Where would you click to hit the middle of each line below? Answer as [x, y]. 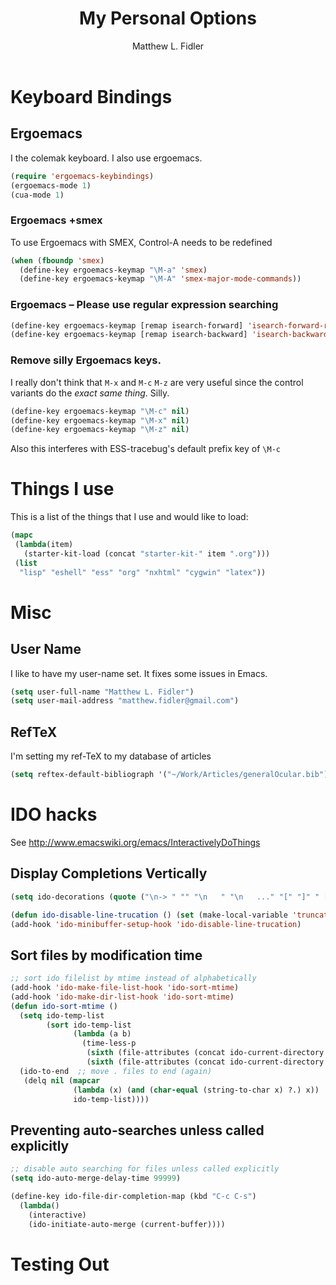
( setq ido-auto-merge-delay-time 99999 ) [96, 1178]
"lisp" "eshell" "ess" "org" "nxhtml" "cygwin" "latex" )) [143, 572]
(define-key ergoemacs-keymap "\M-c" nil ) [100, 411]
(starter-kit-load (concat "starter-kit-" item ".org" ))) [147, 553]
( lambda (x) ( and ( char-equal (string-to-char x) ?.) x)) [196, 1090]
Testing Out [60, 1264]
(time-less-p [109, 1043]
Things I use [62, 489]
